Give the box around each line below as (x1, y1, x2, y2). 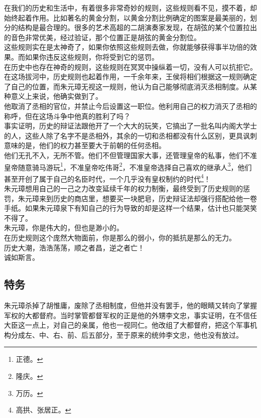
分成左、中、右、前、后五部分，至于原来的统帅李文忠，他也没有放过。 (11, 329, 243, 340)
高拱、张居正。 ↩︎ (16, 404, 71, 415)
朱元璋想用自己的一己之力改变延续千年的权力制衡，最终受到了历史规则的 (4, 183, 243, 193)
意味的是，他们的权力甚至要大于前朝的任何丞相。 (4, 140, 166, 151)
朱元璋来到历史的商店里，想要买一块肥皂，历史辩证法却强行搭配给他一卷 (18, 193, 257, 203)
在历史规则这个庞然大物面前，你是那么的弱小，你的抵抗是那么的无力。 (4, 232, 236, 242)
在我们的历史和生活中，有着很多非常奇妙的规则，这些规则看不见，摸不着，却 (4, 3, 257, 13)
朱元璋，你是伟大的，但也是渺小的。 (4, 222, 123, 233)
